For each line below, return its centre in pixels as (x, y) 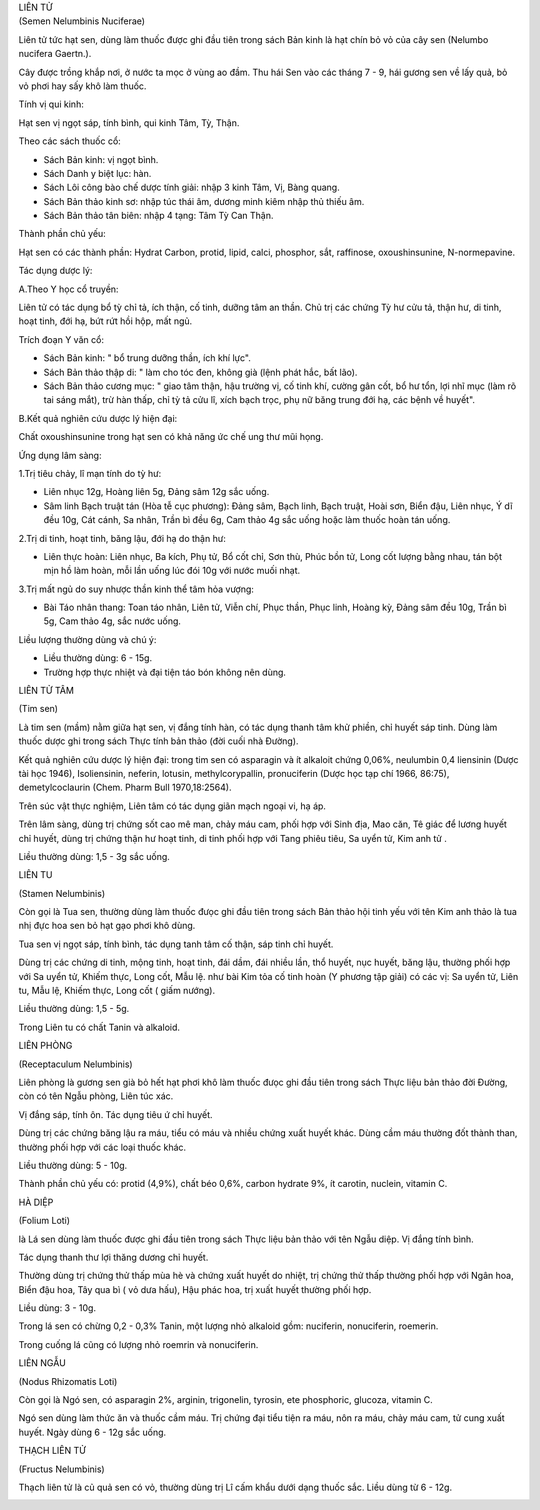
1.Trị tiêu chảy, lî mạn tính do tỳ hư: (90, 473)
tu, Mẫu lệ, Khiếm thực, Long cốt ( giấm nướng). (116, 991)
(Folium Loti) (44, 1221)
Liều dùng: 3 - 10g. (57, 1308)
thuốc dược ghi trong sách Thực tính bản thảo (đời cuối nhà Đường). (158, 741)
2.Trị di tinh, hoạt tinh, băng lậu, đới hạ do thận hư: (122, 538)
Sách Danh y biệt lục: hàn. (97, 173)
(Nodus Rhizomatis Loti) (68, 1381)
